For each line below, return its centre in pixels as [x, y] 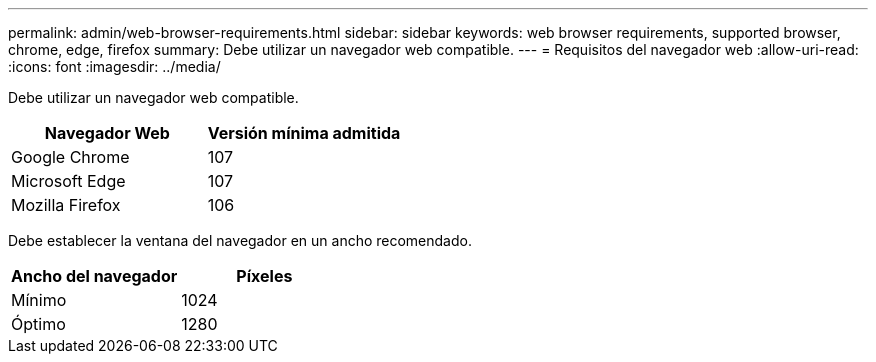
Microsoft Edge [68, 181]
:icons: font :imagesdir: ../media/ [114, 66]
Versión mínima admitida [304, 133]
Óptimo [38, 324]
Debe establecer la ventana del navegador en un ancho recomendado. [240, 240]
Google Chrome [70, 157]
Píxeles [264, 276]
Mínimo [39, 300]
